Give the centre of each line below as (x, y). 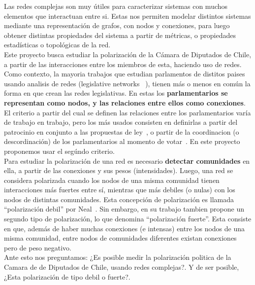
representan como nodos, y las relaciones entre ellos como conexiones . (125, 102)
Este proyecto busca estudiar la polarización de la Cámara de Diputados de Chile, (128, 54)
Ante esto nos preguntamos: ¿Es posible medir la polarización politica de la (118, 257)
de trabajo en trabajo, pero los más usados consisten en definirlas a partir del (121, 122)
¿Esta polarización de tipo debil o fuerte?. (67, 276)
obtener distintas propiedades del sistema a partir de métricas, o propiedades (120, 35)
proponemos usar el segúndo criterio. (59, 151)
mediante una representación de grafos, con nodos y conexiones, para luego (117, 25)
